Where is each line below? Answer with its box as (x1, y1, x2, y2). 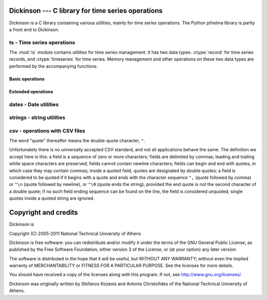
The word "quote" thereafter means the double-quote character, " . (9, 138, 145, 144)
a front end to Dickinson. (9, 26, 59, 32)
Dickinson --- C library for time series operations (9, 6, 163, 15)
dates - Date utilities (9, 101, 59, 108)
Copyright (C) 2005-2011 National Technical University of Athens (9, 231, 141, 237)
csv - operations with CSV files (9, 127, 86, 134)
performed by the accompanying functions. (9, 63, 98, 69)
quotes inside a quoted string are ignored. (9, 195, 95, 201)
